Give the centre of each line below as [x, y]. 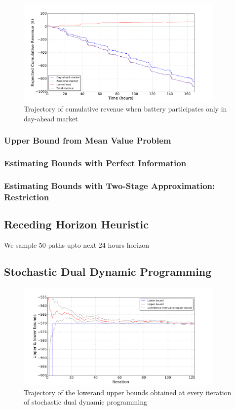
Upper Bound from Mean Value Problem [88, 140]
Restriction [27, 197]
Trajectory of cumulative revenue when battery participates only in [125, 108]
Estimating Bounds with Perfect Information [95, 163]
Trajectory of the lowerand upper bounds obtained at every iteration [128, 392]
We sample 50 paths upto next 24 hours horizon [77, 244]
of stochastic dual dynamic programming [85, 402]
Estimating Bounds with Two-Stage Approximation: [110, 185]
